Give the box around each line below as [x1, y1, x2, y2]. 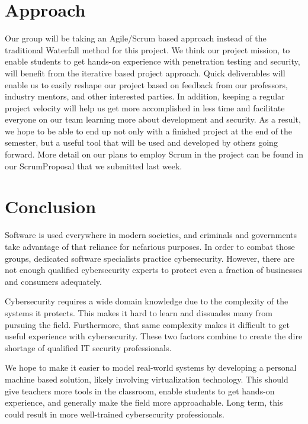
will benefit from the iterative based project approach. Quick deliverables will [5, 66, 285, 79]
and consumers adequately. [5, 275, 102, 287]
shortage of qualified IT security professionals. [5, 341, 172, 354]
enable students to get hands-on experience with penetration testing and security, [5, 55, 300, 68]
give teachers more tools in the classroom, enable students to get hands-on [5, 384, 275, 397]
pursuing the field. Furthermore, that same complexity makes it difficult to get [5, 318, 290, 330]
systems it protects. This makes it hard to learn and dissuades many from [5, 306, 272, 319]
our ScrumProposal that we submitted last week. [5, 159, 182, 172]
